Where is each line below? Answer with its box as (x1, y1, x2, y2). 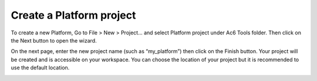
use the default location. (11, 64, 70, 71)
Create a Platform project (11, 9, 136, 22)
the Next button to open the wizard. (11, 37, 97, 44)
